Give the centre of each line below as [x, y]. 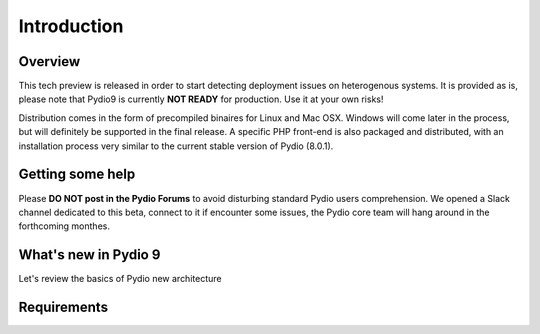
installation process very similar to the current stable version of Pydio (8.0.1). [176, 146]
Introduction [71, 26]
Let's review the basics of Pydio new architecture [120, 279]
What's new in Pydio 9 [89, 255]
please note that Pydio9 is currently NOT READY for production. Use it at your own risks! [201, 99]
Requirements [63, 307]
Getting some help [77, 174]
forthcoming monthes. [64, 226]
